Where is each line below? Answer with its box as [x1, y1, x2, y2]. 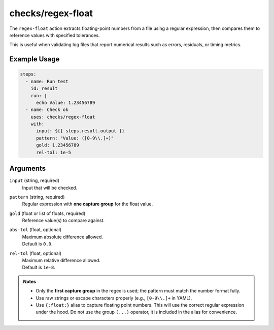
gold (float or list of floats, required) [9, 210, 86, 216]
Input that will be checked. [22, 185, 78, 191]
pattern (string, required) [9, 194, 65, 200]
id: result [30, 86, 58, 91]
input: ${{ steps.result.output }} [36, 128, 125, 134]
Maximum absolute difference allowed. [22, 234, 104, 240]
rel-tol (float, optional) [9, 250, 62, 256]
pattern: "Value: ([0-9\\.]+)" [36, 135, 114, 141]
